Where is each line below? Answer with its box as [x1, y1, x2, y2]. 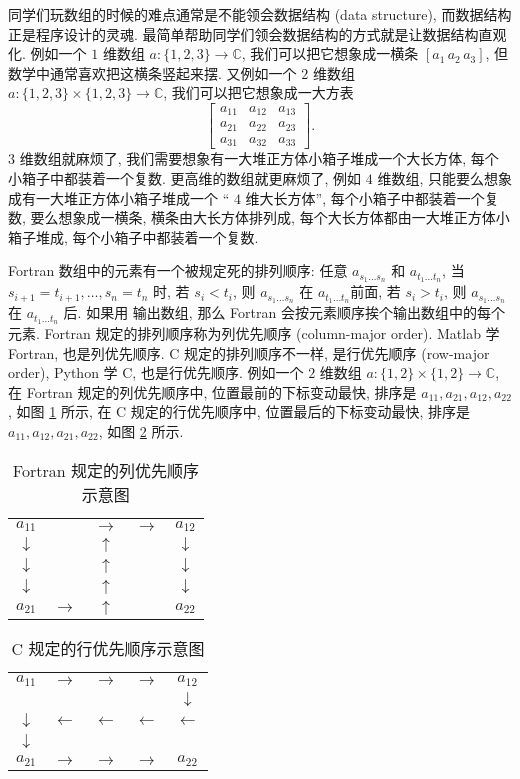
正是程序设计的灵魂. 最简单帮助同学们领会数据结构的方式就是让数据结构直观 [8, 23, 507, 44]
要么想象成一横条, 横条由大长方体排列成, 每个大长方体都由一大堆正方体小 [30, 207, 510, 228]
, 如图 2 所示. [98, 420, 184, 441]
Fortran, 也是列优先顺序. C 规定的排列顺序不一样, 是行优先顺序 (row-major [8, 342, 490, 363]
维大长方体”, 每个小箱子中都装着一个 [245, 187, 485, 208]
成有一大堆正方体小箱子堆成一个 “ [8, 187, 230, 208]
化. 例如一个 [8, 43, 87, 64]
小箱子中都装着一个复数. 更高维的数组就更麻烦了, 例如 [8, 168, 362, 189]
